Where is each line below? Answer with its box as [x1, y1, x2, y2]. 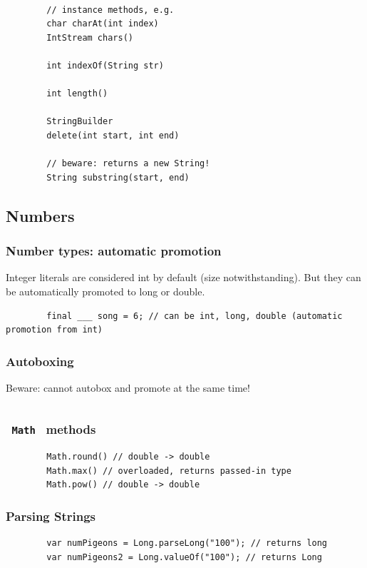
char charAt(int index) [46, 19, 159, 29]
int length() [46, 88, 108, 99]
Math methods [11, 420, 96, 438]
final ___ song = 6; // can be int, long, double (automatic [46, 310, 343, 321]
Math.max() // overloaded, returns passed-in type [46, 465, 291, 476]
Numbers [6, 204, 75, 226]
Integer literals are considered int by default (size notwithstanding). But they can [6, 270, 361, 285]
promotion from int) [6, 325, 103, 335]
